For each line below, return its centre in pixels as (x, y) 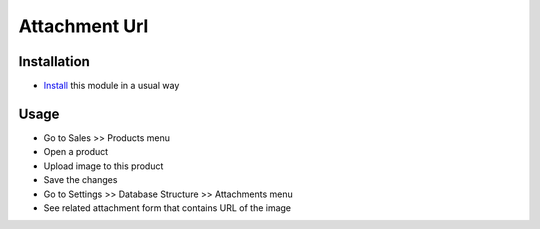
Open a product (76, 152)
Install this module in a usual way (111, 86)
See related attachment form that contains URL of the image (167, 207)
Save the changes (80, 180)
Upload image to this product (103, 166)
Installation (54, 61)
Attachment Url (83, 26)
